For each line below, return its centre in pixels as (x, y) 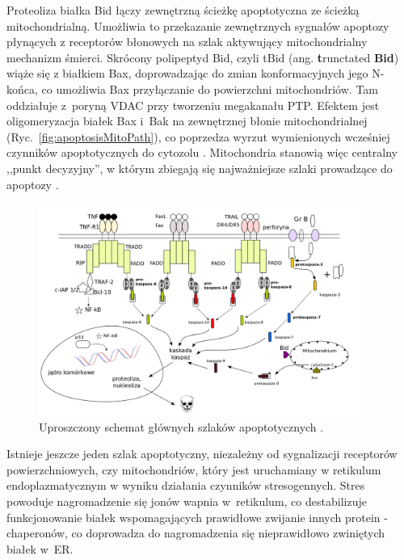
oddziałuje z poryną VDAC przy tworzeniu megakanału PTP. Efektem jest (193, 105)
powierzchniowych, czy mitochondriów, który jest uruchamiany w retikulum (194, 469)
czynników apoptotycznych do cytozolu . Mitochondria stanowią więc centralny (202, 152)
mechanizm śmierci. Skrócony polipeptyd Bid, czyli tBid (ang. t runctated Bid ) (203, 57)
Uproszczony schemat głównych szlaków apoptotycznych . (181, 426)
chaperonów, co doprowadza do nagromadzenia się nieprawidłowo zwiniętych (196, 533)
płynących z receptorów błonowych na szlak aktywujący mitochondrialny (187, 42)
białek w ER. (40, 548)
